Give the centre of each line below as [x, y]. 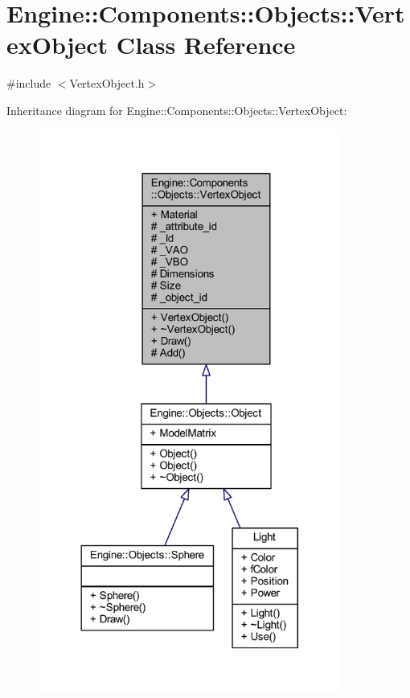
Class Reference [206, 45]
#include [29, 83]
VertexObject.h [107, 83]
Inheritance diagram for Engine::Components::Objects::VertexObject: [177, 110]
